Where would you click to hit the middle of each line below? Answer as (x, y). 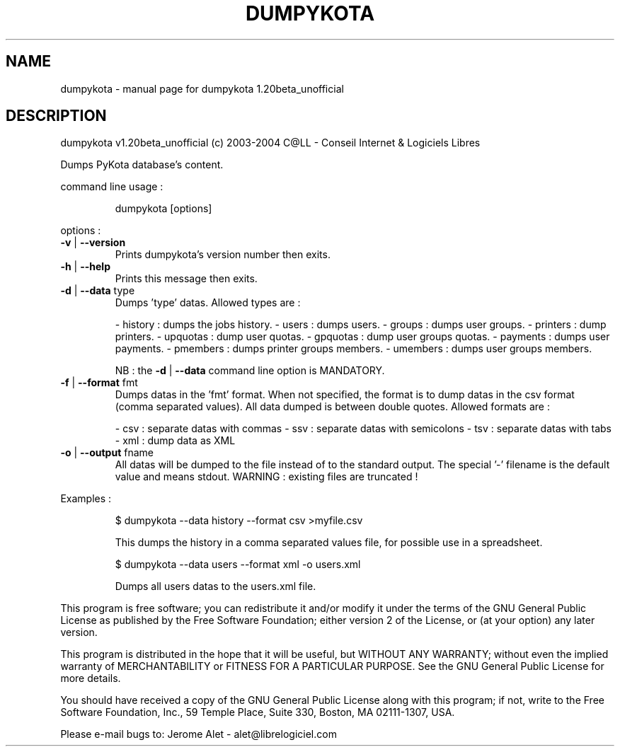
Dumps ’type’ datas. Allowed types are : (208, 303)
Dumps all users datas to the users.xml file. (216, 586)
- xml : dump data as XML (175, 441)
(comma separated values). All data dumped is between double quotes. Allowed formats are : (332, 407)
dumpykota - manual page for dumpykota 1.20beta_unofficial (202, 88)
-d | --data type (98, 291)
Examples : (86, 499)
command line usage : (112, 187)
